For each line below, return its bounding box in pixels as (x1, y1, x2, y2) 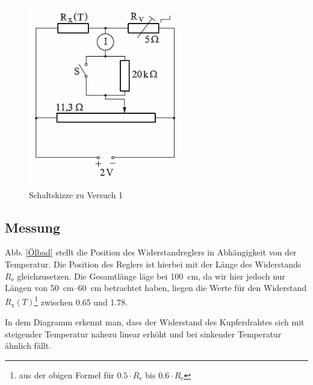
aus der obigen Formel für (19, 368, 114, 381)
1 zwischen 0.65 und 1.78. (34, 293, 128, 308)
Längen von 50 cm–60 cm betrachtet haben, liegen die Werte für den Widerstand (5, 281, 307, 294)
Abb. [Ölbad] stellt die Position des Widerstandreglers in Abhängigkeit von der (5, 246, 297, 258)
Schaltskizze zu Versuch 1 (29, 188, 123, 201)
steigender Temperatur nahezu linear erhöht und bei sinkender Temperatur (5, 327, 282, 340)
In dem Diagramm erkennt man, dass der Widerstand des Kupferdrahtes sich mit (5, 316, 305, 328)
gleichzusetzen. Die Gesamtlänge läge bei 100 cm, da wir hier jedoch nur (17, 269, 285, 282)
